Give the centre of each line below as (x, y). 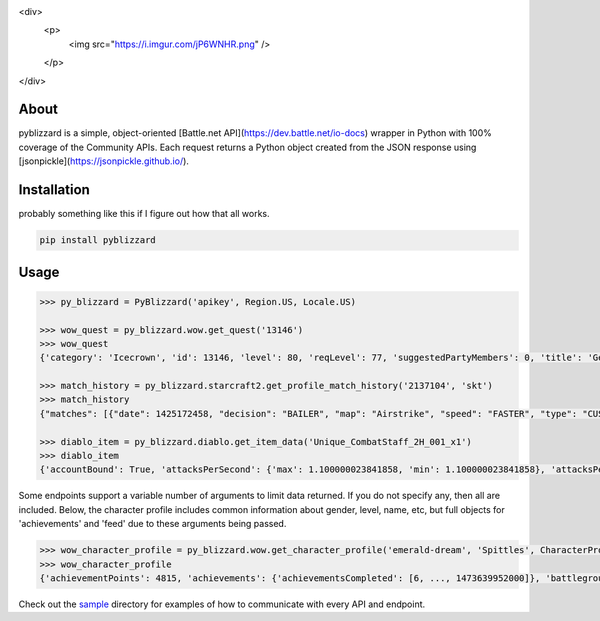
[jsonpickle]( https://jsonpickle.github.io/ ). (104, 161)
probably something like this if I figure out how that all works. (144, 214)
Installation (54, 190)
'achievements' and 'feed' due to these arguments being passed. (152, 524)
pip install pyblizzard (98, 240)
